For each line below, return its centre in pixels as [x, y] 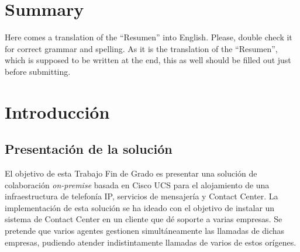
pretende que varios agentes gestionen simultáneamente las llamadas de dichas [145, 231]
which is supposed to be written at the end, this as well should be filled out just [148, 60]
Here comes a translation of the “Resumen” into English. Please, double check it [149, 37]
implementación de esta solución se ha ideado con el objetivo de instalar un [140, 207]
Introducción [57, 111]
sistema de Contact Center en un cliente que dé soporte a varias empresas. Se [144, 219]
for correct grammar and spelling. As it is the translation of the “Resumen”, [141, 48]
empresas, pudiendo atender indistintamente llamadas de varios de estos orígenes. [151, 242]
